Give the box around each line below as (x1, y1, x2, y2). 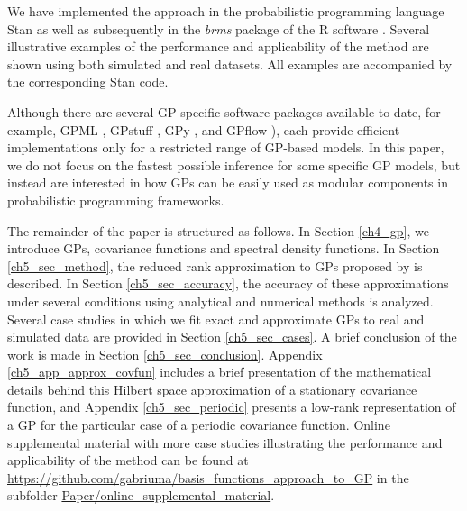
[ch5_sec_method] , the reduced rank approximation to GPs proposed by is (7, 256, 423, 275)
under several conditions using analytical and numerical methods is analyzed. (7, 291, 434, 310)
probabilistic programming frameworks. (7, 190, 224, 209)
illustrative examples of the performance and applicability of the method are (7, 37, 429, 56)
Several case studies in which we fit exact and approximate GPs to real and (7, 309, 425, 328)
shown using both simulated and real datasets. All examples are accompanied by (7, 54, 453, 73)
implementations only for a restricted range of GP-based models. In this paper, (7, 138, 444, 157)
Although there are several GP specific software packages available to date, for (7, 102, 441, 121)
